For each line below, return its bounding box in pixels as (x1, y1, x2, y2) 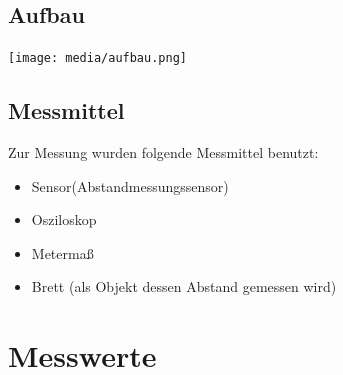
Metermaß (31, 242, 94, 263)
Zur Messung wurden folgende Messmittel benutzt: (8, 142, 319, 163)
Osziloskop (31, 209, 97, 230)
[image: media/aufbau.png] (8, 51, 187, 66)
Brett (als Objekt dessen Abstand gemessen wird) (31, 276, 337, 297)
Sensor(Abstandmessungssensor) (31, 175, 229, 196)
